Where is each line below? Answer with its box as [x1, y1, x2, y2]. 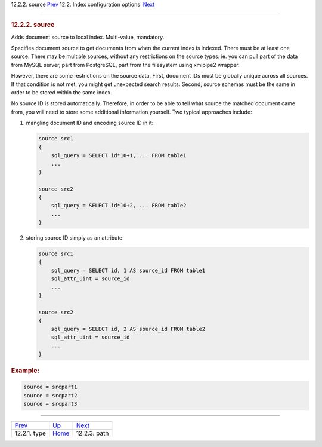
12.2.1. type [14, 429, 46, 437]
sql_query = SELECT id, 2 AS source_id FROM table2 [51, 326, 206, 332]
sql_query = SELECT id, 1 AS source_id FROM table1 [51, 267, 206, 274]
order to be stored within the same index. [11, 89, 113, 96]
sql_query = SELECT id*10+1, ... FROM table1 [51, 152, 187, 158]
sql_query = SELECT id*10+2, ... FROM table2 [51, 202, 187, 209]
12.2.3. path [76, 429, 109, 437]
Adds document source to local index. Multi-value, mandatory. [11, 33, 165, 41]
